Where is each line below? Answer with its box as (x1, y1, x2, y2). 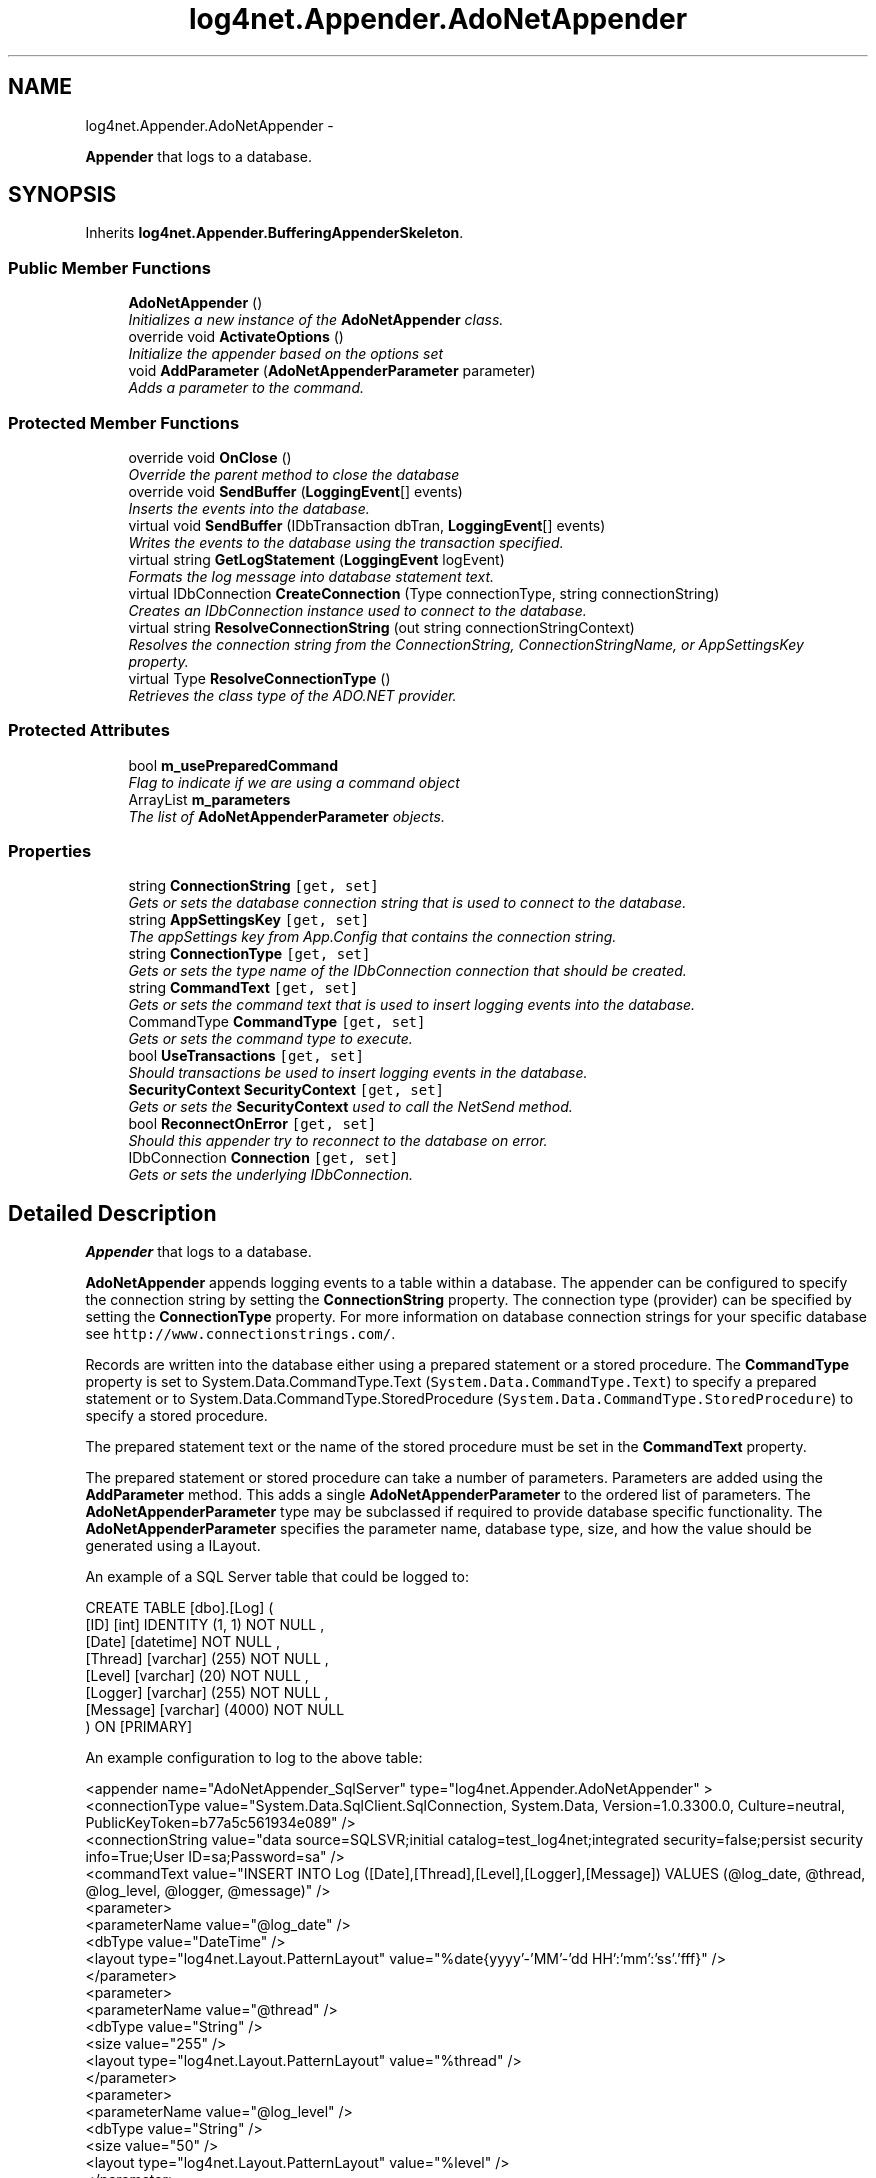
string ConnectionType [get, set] (128, 945, 371, 963)
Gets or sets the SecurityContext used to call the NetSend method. (128, 1098, 573, 1116)
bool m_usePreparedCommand (128, 756, 338, 774)
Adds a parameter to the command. (128, 379, 364, 397)
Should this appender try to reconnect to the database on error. (128, 1132, 548, 1150)
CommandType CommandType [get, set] (128, 1013, 426, 1031)
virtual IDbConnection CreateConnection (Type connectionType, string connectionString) (128, 584, 720, 602)
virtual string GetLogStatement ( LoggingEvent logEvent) (128, 550, 505, 568)
